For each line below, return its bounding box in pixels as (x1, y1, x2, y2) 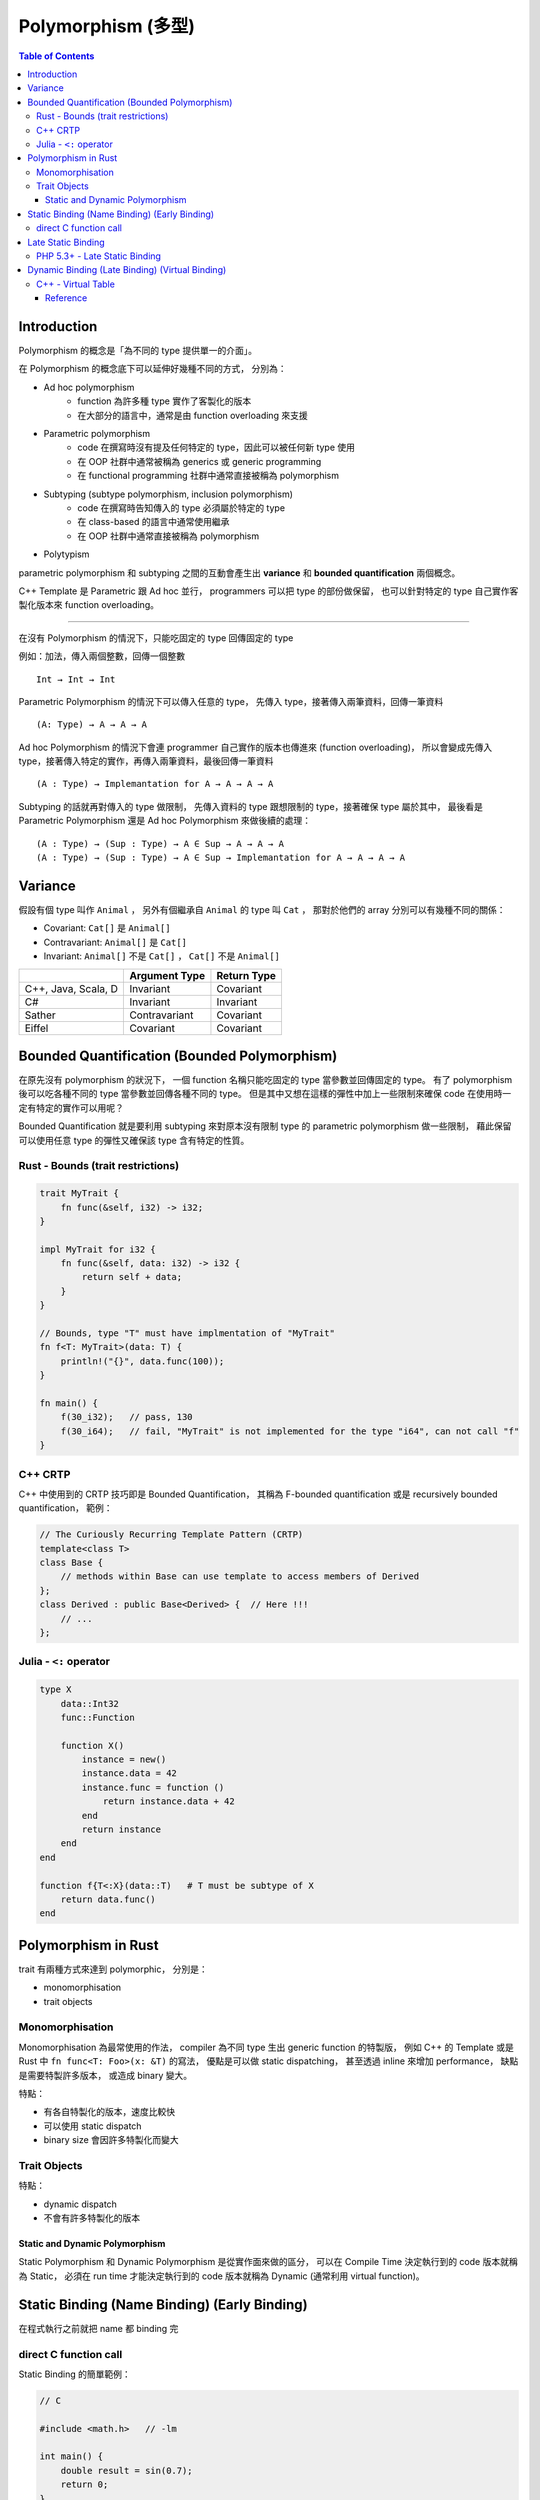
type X (39, 1684, 72, 1695)
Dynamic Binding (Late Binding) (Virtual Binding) (27, 264, 227, 276)
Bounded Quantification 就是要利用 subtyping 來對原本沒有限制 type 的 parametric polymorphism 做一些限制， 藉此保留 (18, 1120, 512, 1132)
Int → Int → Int (36, 673, 116, 685)
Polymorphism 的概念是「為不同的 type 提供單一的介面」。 (18, 345, 257, 357)
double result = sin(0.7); (60, 2465, 194, 2476)
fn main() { (39, 1397, 99, 1409)
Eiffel (24, 1021, 49, 1035)
